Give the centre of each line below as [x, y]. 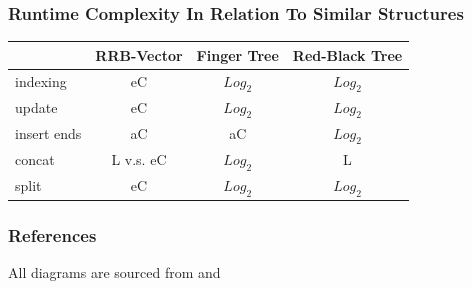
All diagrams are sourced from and [114, 272]
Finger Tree [237, 54]
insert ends [48, 133]
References [52, 234]
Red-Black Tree [347, 54]
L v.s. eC [139, 159]
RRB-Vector [139, 54]
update [36, 107]
